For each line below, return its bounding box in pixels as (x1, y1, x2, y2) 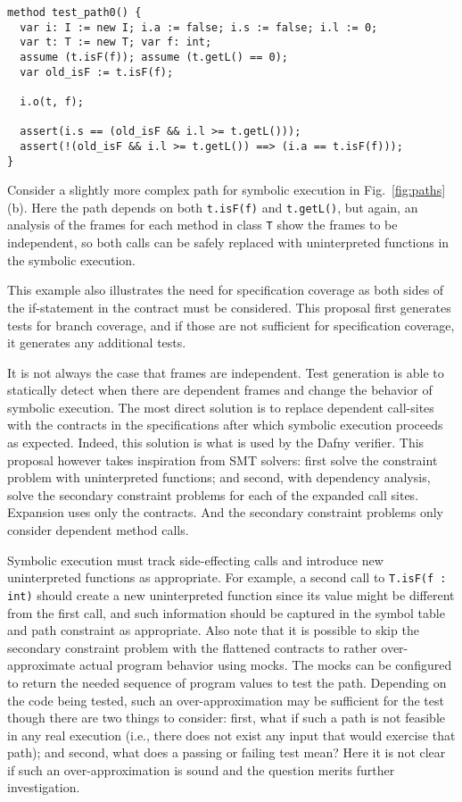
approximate (7, 656, 76, 674)
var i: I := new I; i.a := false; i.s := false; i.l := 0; (20, 21, 378, 34)
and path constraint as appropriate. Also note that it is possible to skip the (7, 621, 419, 639)
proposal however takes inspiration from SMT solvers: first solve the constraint (7, 450, 438, 469)
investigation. (7, 778, 80, 797)
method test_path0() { (7, 6, 142, 19)
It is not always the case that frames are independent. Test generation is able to (7, 363, 444, 381)
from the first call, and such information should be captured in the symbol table (7, 603, 445, 622)
